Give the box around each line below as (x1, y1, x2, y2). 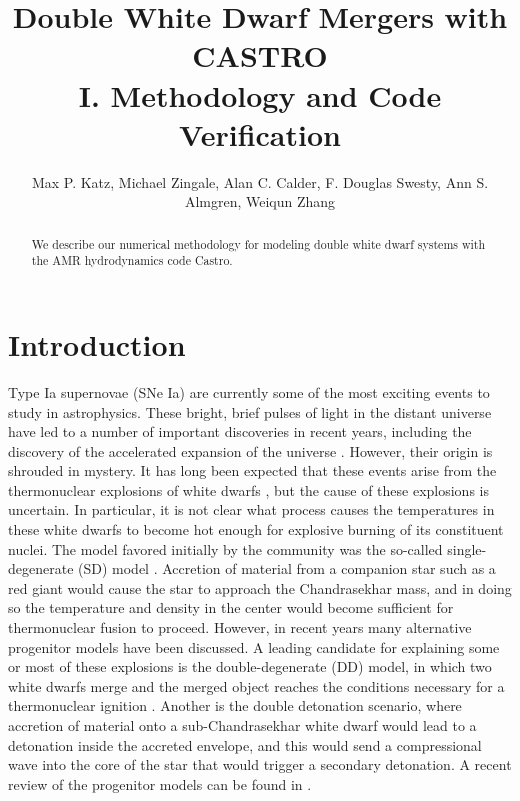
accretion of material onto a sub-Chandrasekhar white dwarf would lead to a (8, 715, 477, 736)
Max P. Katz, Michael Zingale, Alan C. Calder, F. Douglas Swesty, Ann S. (31, 171, 489, 192)
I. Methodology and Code (78, 74, 442, 115)
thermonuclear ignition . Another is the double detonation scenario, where (8, 695, 462, 716)
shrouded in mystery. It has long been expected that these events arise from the (8, 460, 497, 481)
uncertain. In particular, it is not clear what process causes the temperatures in (8, 499, 495, 520)
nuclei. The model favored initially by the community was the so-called (8, 538, 443, 559)
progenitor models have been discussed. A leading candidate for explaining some (8, 636, 500, 657)
